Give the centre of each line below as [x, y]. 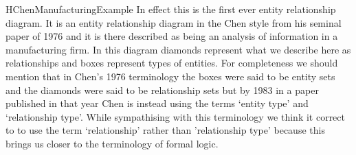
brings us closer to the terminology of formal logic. [112, 143]
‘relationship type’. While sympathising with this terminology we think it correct [176, 116]
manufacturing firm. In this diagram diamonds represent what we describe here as [178, 49]
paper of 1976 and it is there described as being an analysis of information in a [172, 36]
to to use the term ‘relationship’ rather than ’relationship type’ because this [165, 130]
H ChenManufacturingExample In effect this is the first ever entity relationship [171, 9]
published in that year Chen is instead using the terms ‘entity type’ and [157, 103]
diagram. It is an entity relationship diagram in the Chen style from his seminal [174, 22]
